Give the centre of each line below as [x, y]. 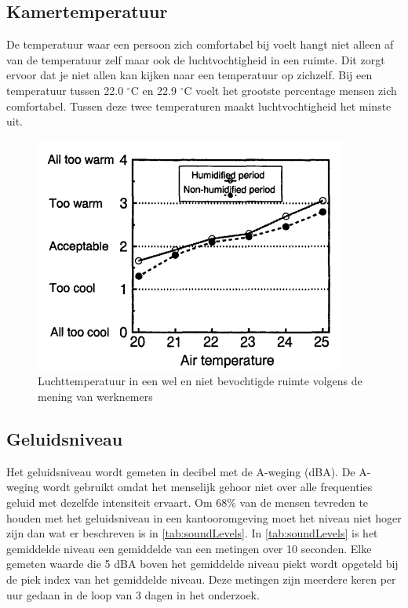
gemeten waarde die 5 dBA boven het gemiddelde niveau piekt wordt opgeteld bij [202, 564]
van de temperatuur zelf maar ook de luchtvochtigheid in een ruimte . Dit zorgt [196, 59]
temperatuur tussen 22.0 [65, 90]
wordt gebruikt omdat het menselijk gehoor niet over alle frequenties [208, 487]
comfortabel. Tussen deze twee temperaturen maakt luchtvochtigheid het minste [199, 106]
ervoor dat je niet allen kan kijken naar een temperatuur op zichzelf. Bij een [189, 75]
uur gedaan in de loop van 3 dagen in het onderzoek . [133, 594]
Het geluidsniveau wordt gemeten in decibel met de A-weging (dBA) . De [181, 471]
